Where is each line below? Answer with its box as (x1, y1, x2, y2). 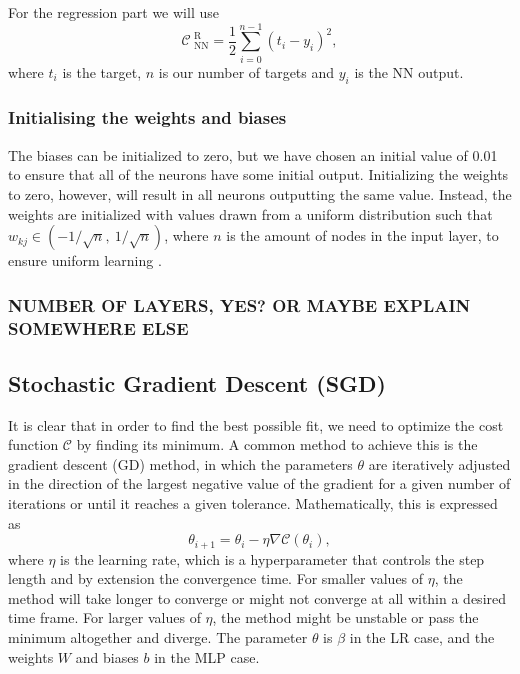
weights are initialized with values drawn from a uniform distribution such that (8, 203, 493, 224)
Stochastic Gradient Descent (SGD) (8, 367, 386, 398)
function (8, 434, 59, 455)
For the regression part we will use (8, 2, 219, 22)
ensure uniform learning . (8, 250, 162, 271)
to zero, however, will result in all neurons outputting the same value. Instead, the (8, 183, 512, 204)
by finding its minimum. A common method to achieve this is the (76, 434, 478, 455)
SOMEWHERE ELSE (8, 315, 189, 340)
